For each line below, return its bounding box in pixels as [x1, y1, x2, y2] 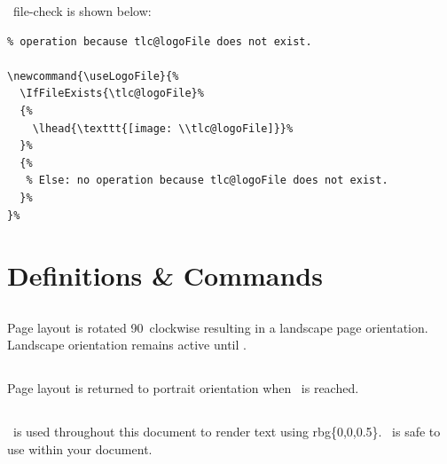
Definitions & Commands [7, 257, 323, 294]
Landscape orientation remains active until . [7, 335, 247, 354]
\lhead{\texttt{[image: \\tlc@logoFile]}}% [32, 122, 294, 135]
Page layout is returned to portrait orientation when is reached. [7, 379, 359, 397]
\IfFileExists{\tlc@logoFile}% [20, 87, 204, 100]
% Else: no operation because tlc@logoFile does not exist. [26, 174, 388, 187]
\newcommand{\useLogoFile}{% [7, 69, 179, 83]
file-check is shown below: [12, 2, 152, 20]
